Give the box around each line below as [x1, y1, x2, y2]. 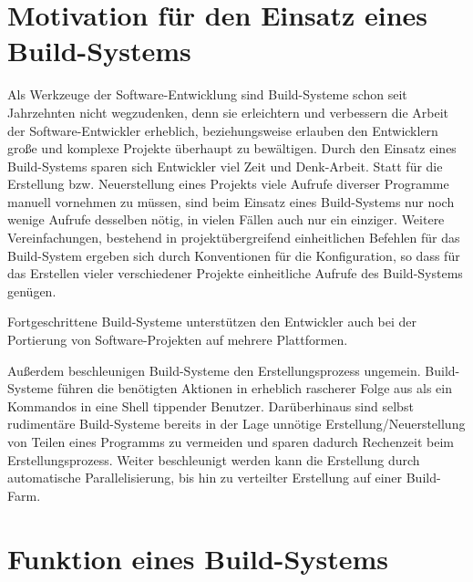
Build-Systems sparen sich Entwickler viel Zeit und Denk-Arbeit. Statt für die [7, 156, 443, 175]
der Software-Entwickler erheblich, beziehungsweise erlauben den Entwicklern [7, 120, 438, 140]
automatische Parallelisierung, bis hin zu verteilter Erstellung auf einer [7, 468, 403, 487]
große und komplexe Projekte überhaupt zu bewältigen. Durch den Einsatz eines [7, 139, 457, 158]
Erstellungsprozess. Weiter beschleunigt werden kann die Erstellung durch [7, 450, 420, 469]
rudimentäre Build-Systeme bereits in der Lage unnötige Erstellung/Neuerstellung [7, 414, 466, 433]
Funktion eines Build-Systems [7, 539, 388, 577]
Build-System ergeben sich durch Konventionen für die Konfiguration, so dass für [7, 245, 460, 265]
